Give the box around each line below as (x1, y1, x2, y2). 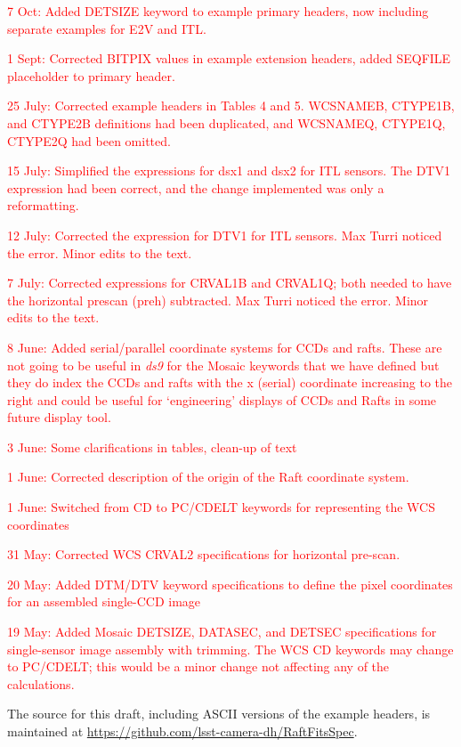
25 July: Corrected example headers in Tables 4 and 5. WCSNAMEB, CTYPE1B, (7, 96, 455, 115)
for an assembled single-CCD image (7, 592, 201, 611)
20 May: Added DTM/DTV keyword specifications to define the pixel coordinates (7, 574, 453, 593)
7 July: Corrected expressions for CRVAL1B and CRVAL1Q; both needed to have (7, 273, 452, 292)
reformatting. (7, 196, 79, 215)
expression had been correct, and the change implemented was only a (7, 178, 384, 197)
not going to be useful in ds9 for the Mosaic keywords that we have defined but (7, 355, 440, 374)
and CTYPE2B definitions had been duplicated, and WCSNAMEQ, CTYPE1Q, (7, 113, 446, 132)
